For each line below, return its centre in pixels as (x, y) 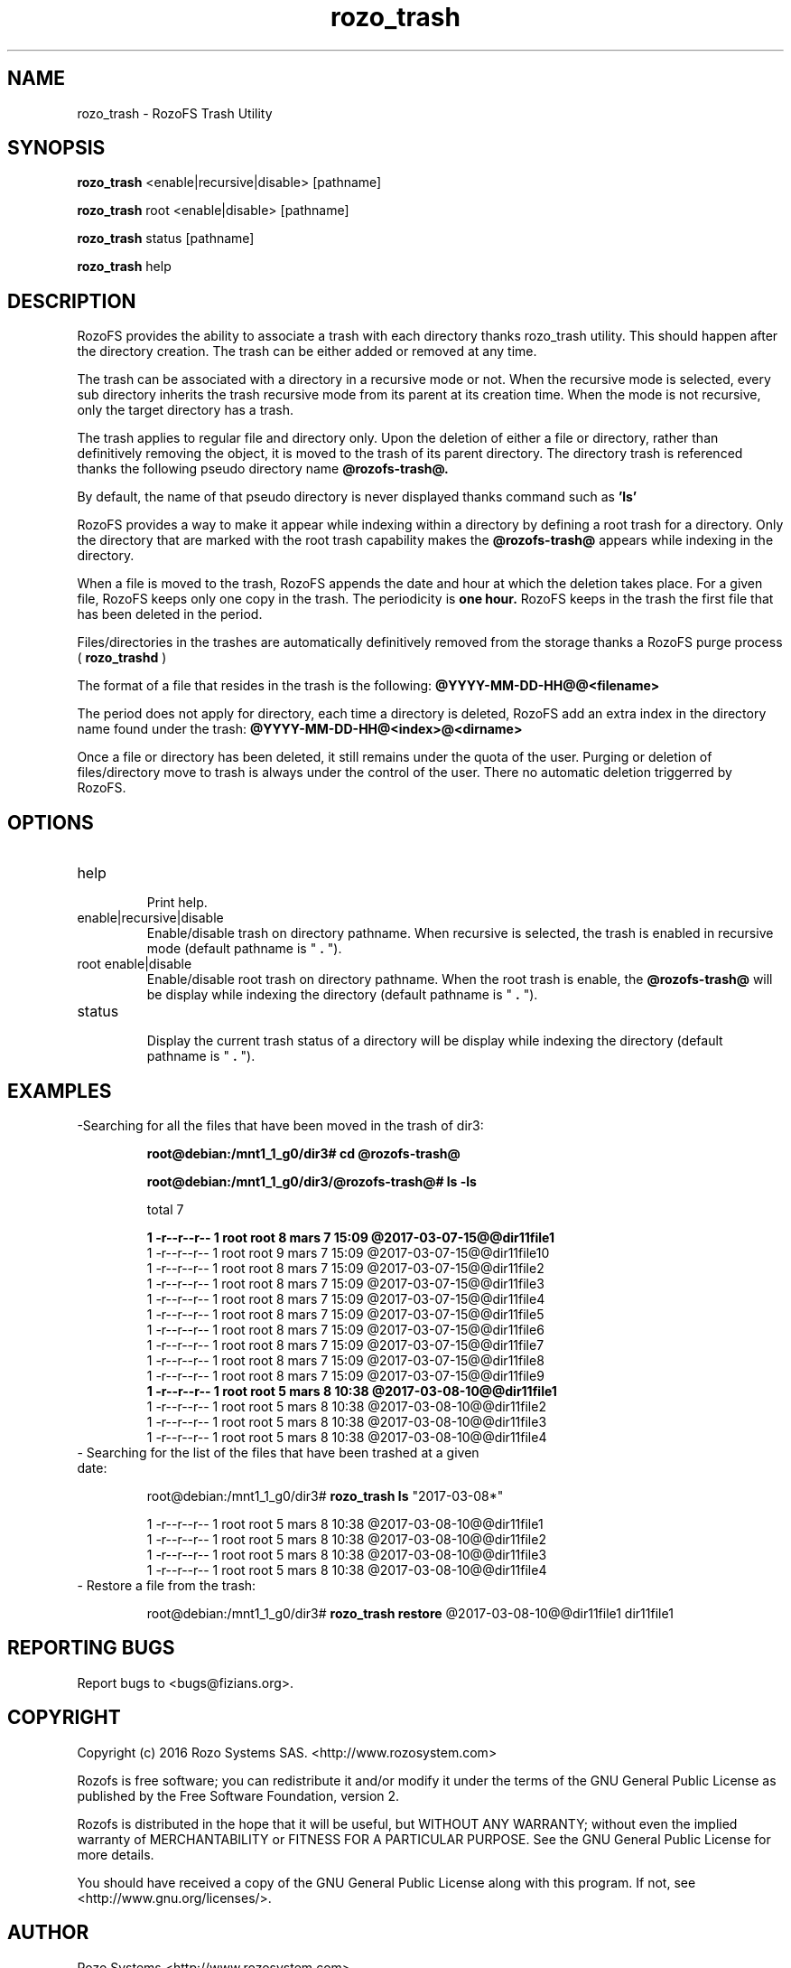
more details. (116, 1854)
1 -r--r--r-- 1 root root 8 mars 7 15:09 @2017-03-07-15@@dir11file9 (345, 1375)
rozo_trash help (124, 267)
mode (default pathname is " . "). (244, 949)
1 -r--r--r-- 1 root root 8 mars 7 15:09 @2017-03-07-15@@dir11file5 (345, 1314)
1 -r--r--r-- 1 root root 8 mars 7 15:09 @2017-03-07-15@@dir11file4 (346, 1298)
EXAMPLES (60, 1091)
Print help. (177, 903)
